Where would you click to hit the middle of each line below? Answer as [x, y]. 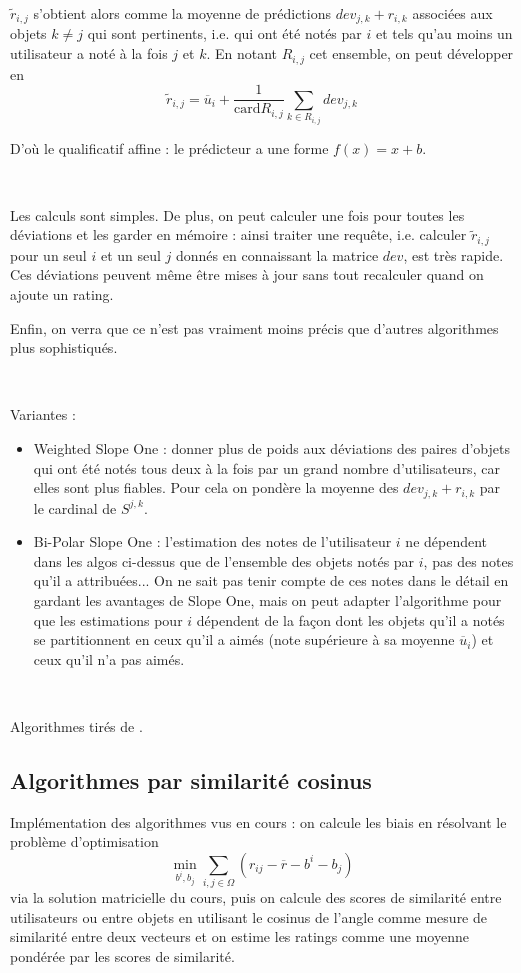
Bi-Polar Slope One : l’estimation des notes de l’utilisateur [212, 541]
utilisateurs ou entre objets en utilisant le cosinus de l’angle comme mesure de [248, 916]
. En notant [242, 53]
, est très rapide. [453, 254]
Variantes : [43, 414]
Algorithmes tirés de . [76, 725]
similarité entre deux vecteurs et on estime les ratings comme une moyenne [239, 936]
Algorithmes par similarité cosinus [191, 779]
